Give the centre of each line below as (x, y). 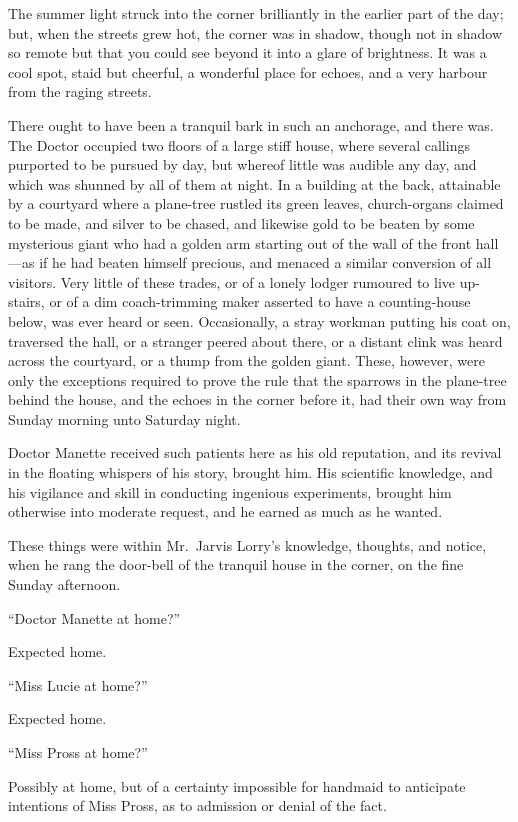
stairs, (26, 301)
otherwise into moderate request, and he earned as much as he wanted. (225, 511)
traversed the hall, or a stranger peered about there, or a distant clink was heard (255, 340)
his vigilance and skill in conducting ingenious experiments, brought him (230, 491)
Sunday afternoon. (64, 584)
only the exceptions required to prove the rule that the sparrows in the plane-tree (257, 379)
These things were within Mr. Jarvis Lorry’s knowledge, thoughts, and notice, (247, 544)
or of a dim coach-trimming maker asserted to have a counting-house (260, 301)
